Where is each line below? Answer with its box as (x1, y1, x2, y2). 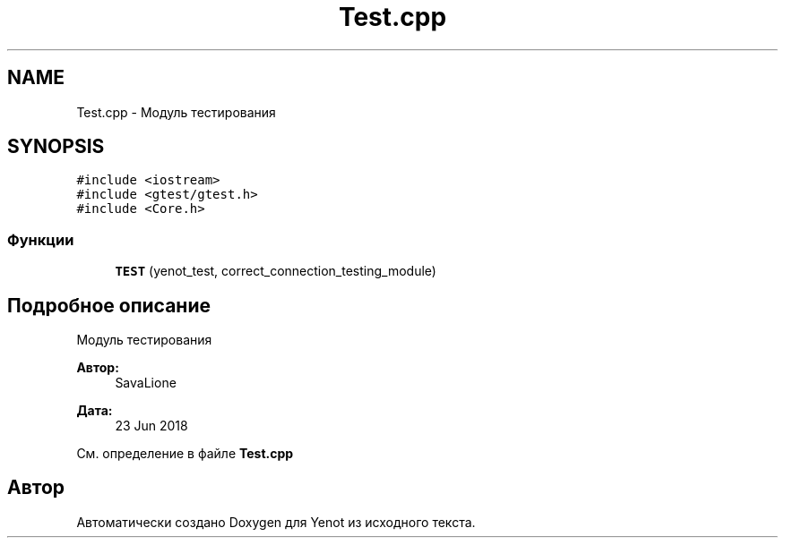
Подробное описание (7, 294, 211, 317)
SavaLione (115, 375, 177, 391)
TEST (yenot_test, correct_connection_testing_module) (115, 263, 436, 279)
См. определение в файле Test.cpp (76, 446, 294, 462)
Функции (7, 230, 74, 249)
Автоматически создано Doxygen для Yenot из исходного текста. (76, 514, 476, 530)
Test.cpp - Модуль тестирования (76, 104, 276, 120)
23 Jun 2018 (115, 418, 188, 434)
